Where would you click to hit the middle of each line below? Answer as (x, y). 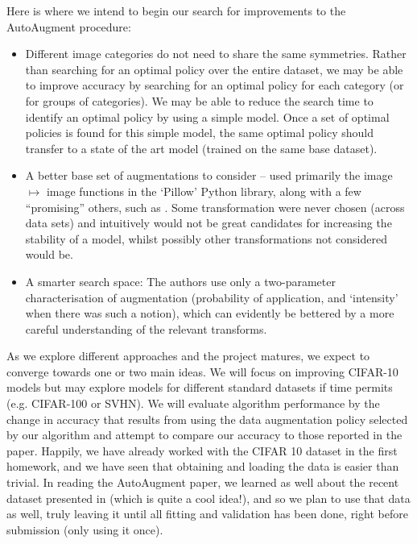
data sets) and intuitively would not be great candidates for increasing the (208, 223)
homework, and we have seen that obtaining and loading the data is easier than (203, 466)
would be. (49, 254)
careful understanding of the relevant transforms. (146, 328)
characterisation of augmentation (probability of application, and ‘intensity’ (212, 297)
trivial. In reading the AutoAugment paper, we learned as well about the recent (203, 482)
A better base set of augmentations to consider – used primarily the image (209, 175)
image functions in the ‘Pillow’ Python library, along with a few (204, 191)
